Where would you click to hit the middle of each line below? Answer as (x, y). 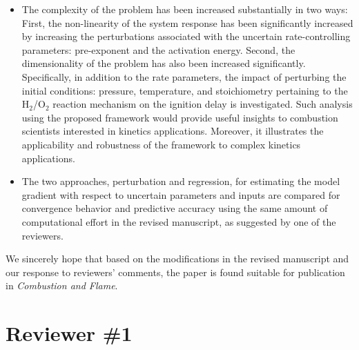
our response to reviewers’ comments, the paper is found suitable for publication (175, 272)
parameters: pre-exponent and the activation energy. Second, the (158, 49)
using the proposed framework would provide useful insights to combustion (180, 117)
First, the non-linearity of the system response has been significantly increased (187, 22)
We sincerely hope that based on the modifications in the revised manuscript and (177, 259)
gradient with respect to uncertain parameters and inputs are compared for (181, 194)
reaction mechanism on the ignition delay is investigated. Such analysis (203, 104)
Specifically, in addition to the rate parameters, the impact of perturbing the (184, 76)
